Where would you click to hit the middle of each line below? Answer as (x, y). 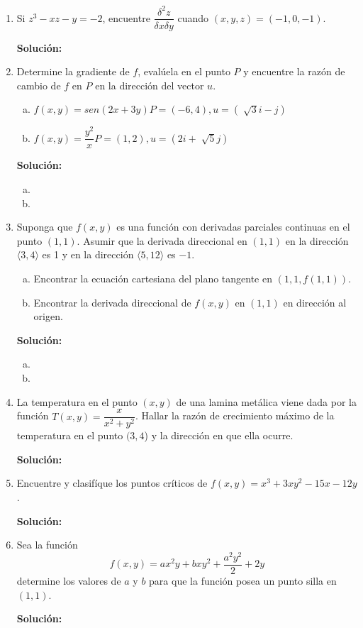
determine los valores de (69, 580)
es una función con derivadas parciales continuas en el (233, 227)
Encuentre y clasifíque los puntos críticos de (112, 483)
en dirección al (315, 302)
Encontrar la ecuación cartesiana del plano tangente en (153, 279)
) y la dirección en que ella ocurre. (219, 435)
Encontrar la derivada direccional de (112, 302)
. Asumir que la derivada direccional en (162, 240)
